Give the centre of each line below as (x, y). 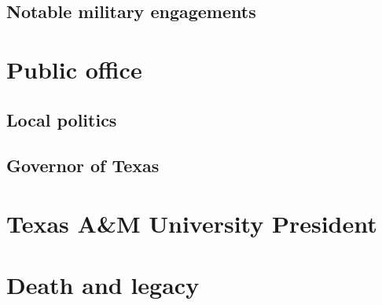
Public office (74, 69)
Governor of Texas (83, 165)
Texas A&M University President (192, 223)
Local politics (62, 119)
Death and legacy (103, 285)
